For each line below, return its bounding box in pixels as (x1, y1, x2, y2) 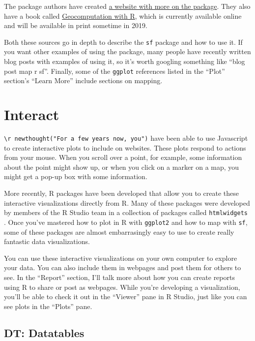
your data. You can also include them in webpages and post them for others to (4, 262, 241, 273)
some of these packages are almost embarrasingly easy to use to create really (4, 226, 234, 237)
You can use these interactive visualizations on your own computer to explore (4, 252, 237, 263)
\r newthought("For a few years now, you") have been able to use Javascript (4, 133, 248, 143)
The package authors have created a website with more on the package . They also (4, 1, 251, 11)
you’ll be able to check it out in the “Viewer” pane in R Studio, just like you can (4, 291, 247, 302)
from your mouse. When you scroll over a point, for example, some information (4, 152, 242, 162)
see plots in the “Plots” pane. (4, 301, 92, 311)
